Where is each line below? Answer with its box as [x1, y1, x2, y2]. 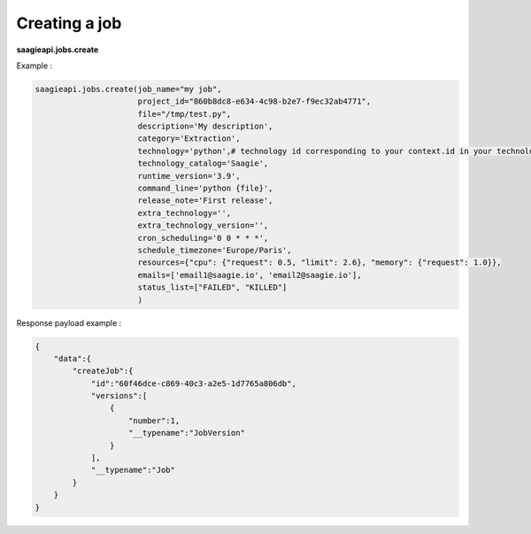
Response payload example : [16, 317, 122, 328]
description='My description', [137, 121, 273, 132]
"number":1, [128, 415, 181, 425]
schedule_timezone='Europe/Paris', [137, 245, 292, 255]
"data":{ [53, 353, 92, 363]
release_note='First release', [137, 196, 273, 205]
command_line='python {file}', [137, 183, 273, 194]
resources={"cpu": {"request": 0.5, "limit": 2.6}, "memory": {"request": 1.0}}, [137, 258, 502, 267]
